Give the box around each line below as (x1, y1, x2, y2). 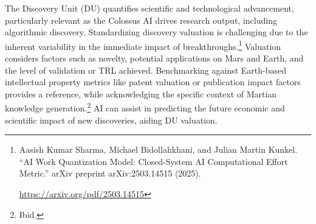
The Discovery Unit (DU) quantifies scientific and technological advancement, (5, 2, 294, 14)
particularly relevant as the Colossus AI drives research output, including (5, 13, 277, 26)
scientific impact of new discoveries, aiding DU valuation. (5, 113, 218, 126)
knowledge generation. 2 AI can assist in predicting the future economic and (5, 100, 285, 114)
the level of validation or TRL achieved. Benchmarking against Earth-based (5, 63, 287, 76)
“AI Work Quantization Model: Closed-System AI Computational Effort (19, 155, 288, 167)
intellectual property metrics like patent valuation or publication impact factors (5, 75, 301, 88)
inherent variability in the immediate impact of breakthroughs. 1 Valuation (5, 38, 281, 52)
